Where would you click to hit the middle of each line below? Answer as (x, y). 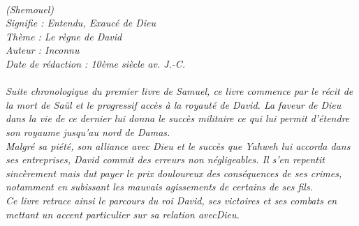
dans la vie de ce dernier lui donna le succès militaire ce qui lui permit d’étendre (178, 118)
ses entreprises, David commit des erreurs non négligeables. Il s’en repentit (165, 159)
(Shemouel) (30, 9)
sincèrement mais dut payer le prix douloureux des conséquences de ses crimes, (174, 173)
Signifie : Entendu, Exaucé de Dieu (81, 23)
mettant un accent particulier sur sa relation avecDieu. (123, 214)
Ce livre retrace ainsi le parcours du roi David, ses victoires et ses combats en (171, 200)
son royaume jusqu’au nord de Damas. (88, 131)
